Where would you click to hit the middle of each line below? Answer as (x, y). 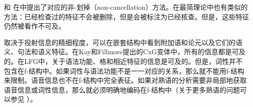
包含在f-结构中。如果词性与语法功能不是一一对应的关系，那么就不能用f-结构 (124, 70)
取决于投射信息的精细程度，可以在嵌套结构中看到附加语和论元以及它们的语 (123, 42)
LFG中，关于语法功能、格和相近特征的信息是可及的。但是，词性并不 (133, 61)
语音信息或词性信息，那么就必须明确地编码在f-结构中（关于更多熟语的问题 (122, 89)
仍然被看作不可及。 (35, 26)
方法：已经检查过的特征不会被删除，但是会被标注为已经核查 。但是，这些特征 (126, 16)
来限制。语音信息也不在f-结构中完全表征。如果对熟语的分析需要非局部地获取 (125, 80)
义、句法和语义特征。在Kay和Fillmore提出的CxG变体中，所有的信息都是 (118, 52)
